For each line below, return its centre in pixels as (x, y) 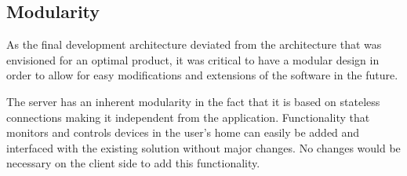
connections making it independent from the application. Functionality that (188, 117)
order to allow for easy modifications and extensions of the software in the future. (202, 75)
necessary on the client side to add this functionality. (133, 163)
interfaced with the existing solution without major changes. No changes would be (203, 147)
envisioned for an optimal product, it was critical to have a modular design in (193, 59)
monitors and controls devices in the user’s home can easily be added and (183, 132)
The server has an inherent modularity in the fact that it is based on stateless (193, 101)
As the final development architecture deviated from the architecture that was (194, 44)
